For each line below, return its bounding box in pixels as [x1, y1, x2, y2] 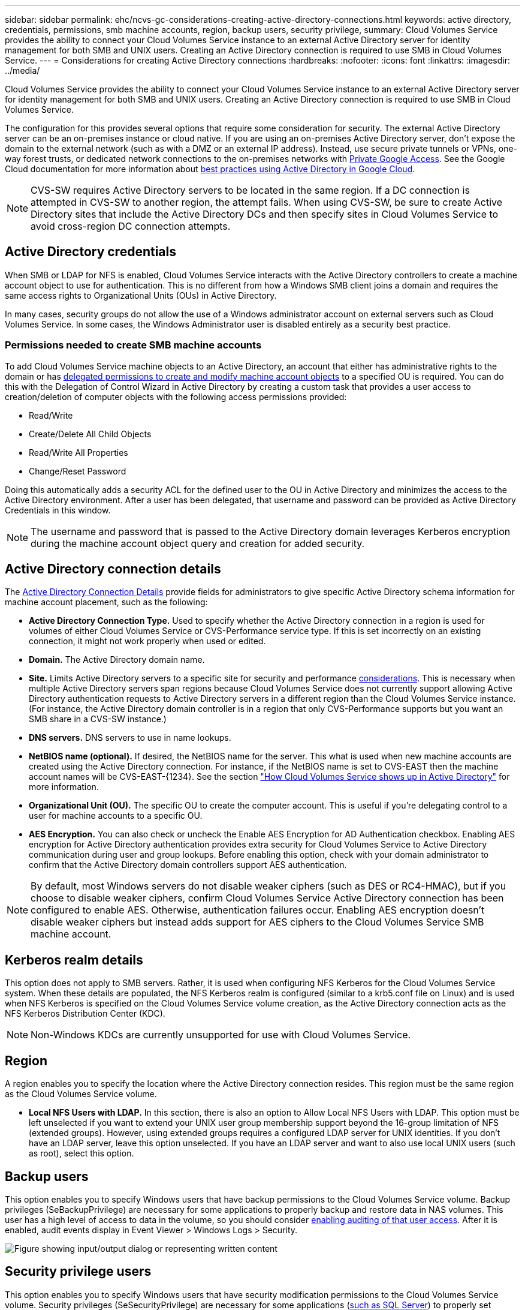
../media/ [5, 65, 40, 76]
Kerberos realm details [5, 952, 143, 968]
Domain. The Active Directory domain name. [29, 654, 205, 665]
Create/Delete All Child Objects [29, 428, 152, 439]
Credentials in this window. [5, 504, 111, 515]
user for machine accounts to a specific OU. [29, 810, 203, 821]
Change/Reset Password [29, 465, 126, 476]
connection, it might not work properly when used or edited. [29, 636, 266, 647]
